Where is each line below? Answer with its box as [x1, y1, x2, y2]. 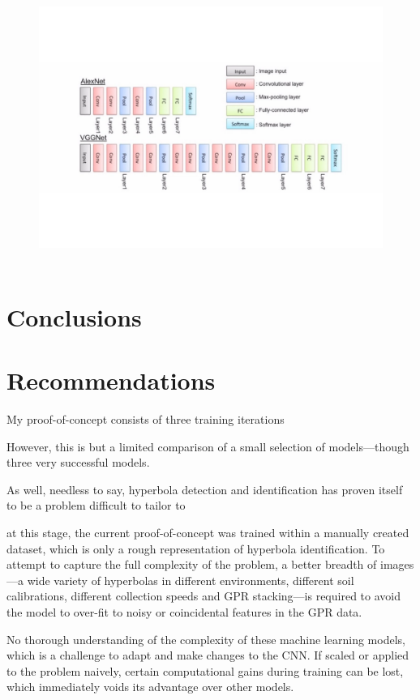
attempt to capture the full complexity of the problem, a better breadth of [6, 556, 377, 573]
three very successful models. [6, 454, 150, 471]
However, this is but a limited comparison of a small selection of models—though [6, 437, 409, 455]
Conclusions [6, 300, 142, 333]
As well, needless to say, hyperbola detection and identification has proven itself [6, 480, 403, 497]
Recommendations [6, 364, 216, 397]
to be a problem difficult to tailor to [6, 497, 186, 514]
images [380, 556, 414, 573]
